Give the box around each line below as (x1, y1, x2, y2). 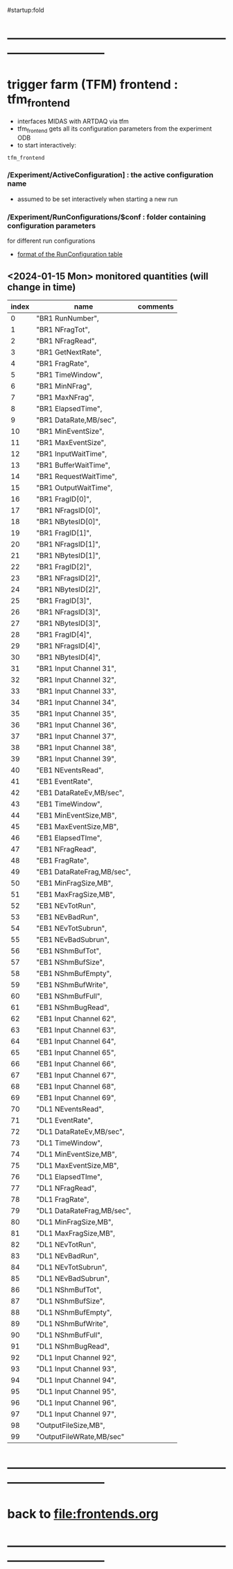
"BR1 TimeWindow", (35, 370, 103, 380)
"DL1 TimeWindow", (35, 1138, 103, 1148)
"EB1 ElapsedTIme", (35, 833, 103, 843)
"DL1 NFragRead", (35, 1183, 97, 1193)
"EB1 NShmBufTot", (35, 945, 102, 955)
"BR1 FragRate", (35, 358, 89, 368)
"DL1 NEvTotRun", (35, 1239, 96, 1249)
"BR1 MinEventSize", (35, 426, 105, 436)
